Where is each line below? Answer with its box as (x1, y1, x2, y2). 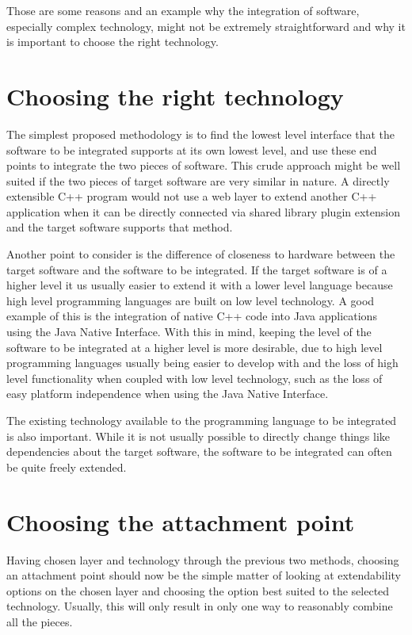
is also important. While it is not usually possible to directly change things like (6, 427, 391, 444)
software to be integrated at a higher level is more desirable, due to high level (6, 339, 383, 355)
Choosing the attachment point (6, 505, 355, 537)
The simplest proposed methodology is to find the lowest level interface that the (6, 125, 395, 142)
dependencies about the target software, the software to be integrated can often (6, 443, 392, 460)
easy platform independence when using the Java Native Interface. (6, 385, 329, 402)
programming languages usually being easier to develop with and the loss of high (6, 354, 399, 371)
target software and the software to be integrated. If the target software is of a (6, 261, 387, 277)
